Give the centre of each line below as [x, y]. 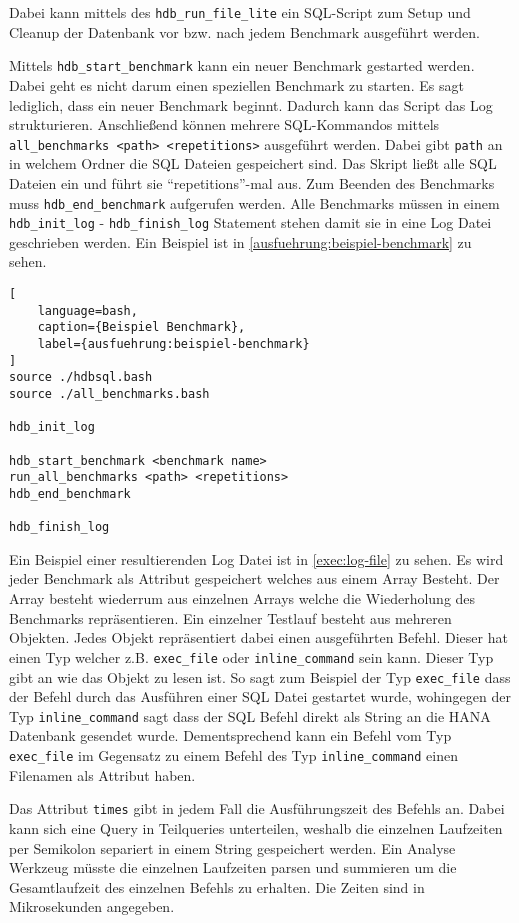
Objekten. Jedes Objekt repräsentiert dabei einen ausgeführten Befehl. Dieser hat [258, 637]
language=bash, [87, 310]
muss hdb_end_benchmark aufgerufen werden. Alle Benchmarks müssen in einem [254, 202]
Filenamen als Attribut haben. [102, 774]
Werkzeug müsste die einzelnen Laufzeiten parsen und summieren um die [233, 867]
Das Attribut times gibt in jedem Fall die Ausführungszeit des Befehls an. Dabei [257, 808]
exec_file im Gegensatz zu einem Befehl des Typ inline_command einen [233, 755]
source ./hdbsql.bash [81, 377]
